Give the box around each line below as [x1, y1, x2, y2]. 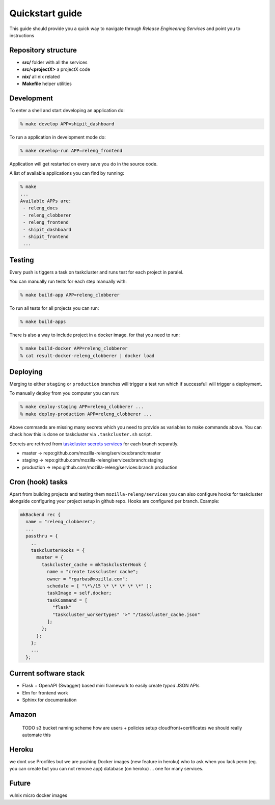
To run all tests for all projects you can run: [9, 305, 99, 311]
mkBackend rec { [20, 512, 61, 518]
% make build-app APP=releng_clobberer [20, 292, 120, 298]
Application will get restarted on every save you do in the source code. [9, 160, 158, 167]
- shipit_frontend [23, 233, 69, 239]
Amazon [9, 710, 37, 718]
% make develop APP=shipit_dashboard [20, 121, 115, 127]
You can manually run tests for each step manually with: [9, 278, 127, 285]
